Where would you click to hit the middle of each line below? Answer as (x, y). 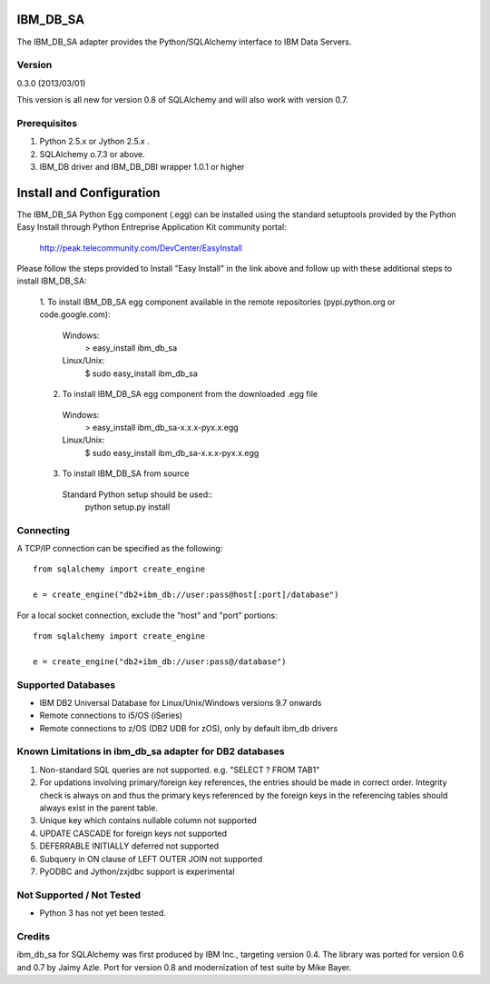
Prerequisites (47, 123)
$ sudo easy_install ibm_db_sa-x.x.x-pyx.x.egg (172, 452)
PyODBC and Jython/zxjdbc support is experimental (137, 871)
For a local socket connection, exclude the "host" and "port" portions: (147, 615)
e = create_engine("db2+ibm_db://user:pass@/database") (160, 661)
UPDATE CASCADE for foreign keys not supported (133, 833)
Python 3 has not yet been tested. (103, 913)
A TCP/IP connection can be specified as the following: (120, 549)
